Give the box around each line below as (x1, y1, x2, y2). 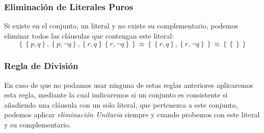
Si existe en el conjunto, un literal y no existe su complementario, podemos (4, 20, 239, 31)
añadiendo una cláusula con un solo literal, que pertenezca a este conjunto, (4, 99, 238, 110)
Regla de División (4, 59, 78, 72)
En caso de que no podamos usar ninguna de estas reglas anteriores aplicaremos (4, 79, 253, 90)
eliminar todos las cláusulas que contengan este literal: (4, 30, 174, 41)
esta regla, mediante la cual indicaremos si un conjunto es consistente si (4, 89, 228, 100)
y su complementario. (4, 119, 71, 129)
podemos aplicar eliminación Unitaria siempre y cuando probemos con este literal (4, 109, 260, 120)
